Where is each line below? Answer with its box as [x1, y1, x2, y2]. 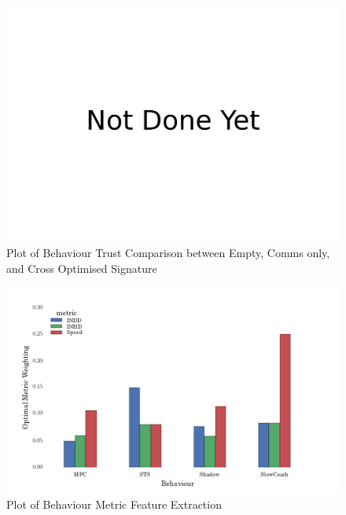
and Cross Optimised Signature [6, 259, 157, 276]
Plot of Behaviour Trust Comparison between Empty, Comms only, [6, 244, 330, 260]
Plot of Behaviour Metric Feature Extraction [6, 496, 222, 513]
